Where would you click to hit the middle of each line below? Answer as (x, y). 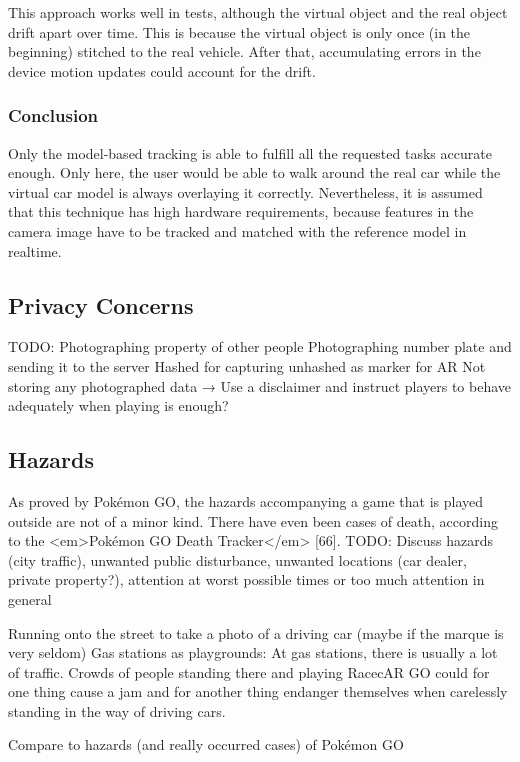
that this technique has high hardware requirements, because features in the (241, 211)
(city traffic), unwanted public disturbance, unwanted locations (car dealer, (237, 559)
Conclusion (53, 115)
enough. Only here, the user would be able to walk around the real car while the (254, 172)
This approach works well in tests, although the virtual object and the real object (258, 12)
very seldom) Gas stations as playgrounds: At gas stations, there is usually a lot (253, 652)
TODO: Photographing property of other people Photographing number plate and (260, 346)
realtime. (35, 250)
